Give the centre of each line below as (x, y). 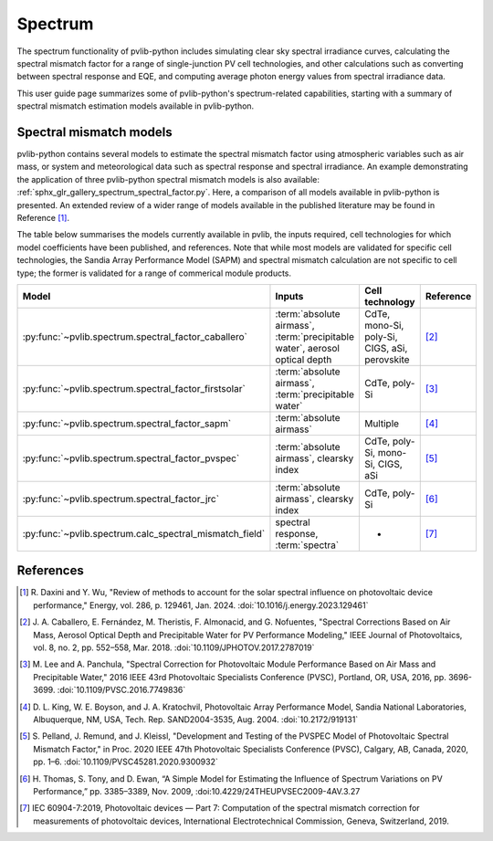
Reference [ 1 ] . (43, 217)
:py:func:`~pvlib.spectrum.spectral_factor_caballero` (135, 336)
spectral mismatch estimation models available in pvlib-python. (136, 106)
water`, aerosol (307, 348)
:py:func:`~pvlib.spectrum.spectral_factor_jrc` (121, 499)
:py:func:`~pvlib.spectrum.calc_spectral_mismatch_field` (144, 533)
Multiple (382, 423)
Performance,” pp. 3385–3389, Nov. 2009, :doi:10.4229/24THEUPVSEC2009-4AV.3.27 (197, 791)
